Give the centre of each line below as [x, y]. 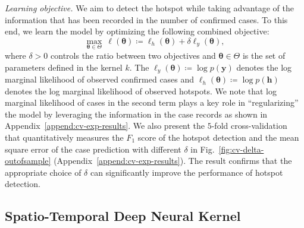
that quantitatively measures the [64, 137]
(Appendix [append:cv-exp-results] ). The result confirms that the [173, 161]
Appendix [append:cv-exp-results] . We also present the [105, 126]
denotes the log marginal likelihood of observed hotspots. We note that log [141, 91]
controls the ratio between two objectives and [133, 55]
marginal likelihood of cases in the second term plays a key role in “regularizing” [152, 102]
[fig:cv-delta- [241, 149]
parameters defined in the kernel [64, 67]
